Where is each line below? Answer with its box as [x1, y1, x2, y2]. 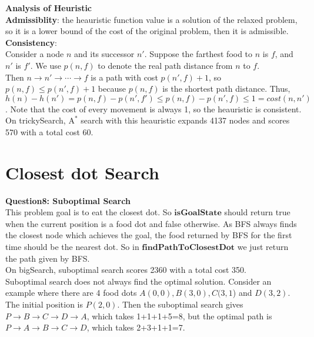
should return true [224, 206, 290, 218]
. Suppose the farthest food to [144, 48, 253, 60]
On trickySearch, [5, 114, 66, 126]
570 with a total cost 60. [5, 125, 93, 138]
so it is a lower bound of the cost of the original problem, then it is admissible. [5, 25, 289, 37]
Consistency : [5, 36, 57, 48]
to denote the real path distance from [98, 59, 233, 71]
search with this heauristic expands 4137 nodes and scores [81, 114, 290, 126]
